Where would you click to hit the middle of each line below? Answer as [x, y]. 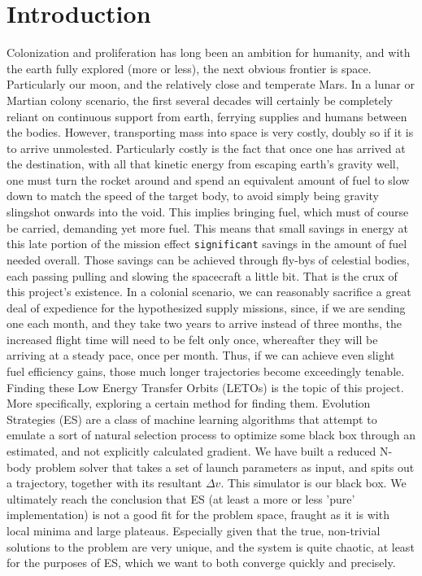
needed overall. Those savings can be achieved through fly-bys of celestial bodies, [208, 259]
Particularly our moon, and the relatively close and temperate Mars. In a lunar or [211, 84]
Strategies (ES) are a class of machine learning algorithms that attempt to [192, 419]
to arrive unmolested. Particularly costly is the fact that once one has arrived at [206, 148]
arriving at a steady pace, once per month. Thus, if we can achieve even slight [201, 355]
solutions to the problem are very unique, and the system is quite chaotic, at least [211, 546]
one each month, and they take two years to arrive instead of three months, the [204, 323]
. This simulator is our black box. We [313, 483]
